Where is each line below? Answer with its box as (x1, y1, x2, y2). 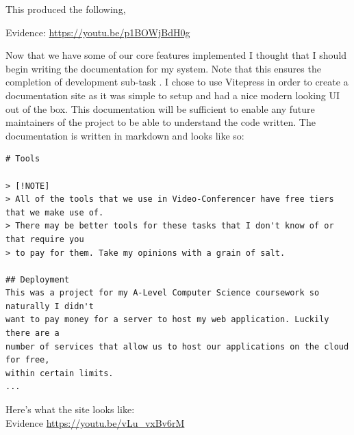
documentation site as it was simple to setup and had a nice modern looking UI (5, 88, 340, 102)
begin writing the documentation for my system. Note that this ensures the (5, 61, 321, 75)
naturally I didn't (5, 301, 94, 311)
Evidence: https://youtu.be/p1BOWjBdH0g (5, 25, 190, 39)
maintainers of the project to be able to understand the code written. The (5, 115, 316, 129)
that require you (5, 234, 84, 244)
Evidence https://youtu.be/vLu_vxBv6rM (5, 415, 185, 430)
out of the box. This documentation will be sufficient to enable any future (5, 101, 315, 116)
